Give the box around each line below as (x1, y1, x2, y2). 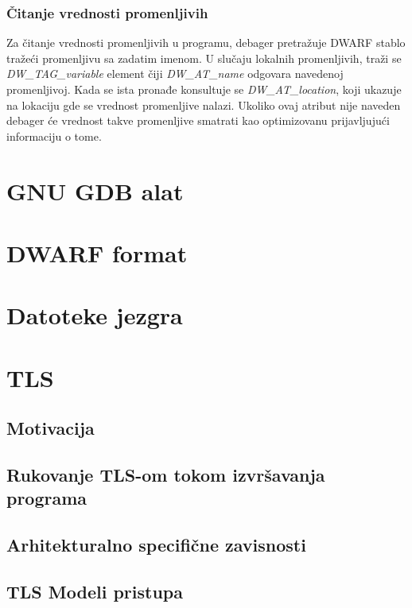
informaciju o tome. (6, 127, 102, 144)
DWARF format (6, 236, 188, 269)
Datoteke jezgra (6, 299, 183, 331)
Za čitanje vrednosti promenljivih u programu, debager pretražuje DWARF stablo (6, 34, 406, 51)
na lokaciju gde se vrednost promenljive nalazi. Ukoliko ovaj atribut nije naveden (6, 96, 401, 113)
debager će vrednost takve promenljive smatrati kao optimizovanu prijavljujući (6, 112, 390, 129)
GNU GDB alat (6, 174, 184, 207)
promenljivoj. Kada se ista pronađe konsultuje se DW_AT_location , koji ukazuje (6, 81, 402, 97)
